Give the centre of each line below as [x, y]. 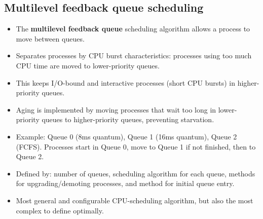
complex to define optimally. [60, 210]
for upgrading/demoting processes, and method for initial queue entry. [125, 183]
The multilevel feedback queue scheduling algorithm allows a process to [133, 29]
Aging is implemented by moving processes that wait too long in [116, 109]
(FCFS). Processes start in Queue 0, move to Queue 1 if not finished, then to [136, 146]
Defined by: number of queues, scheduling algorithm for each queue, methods [136, 173]
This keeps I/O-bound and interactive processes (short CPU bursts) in [126, 82]
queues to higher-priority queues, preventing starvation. [128, 119]
